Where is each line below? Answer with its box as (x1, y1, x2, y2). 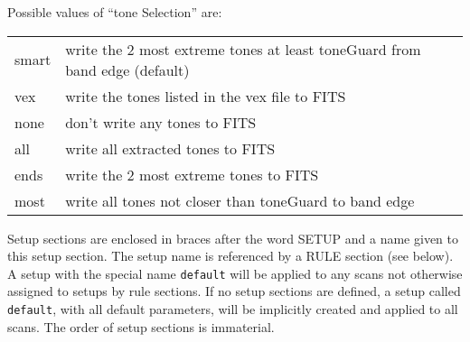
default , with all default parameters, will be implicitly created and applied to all (7, 300, 458, 319)
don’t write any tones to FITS (65, 111, 257, 133)
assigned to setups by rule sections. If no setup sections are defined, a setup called (7, 282, 461, 300)
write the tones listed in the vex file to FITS (65, 85, 346, 106)
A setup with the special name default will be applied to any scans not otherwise (7, 263, 463, 282)
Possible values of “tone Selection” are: (7, 3, 222, 21)
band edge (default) (65, 59, 190, 80)
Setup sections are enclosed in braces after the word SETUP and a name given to (7, 228, 458, 247)
